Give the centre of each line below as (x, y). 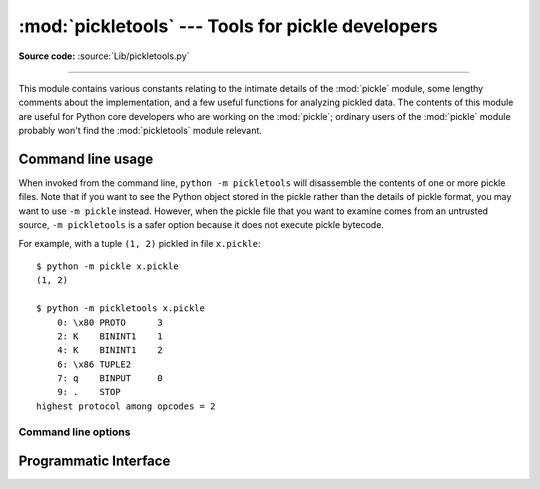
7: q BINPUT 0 (110, 378)
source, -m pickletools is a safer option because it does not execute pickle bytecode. (201, 225)
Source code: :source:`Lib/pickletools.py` (104, 56)
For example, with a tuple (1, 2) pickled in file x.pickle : (139, 243)
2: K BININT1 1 (110, 336)
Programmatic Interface (94, 461)
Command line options (74, 432)
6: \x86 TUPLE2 (94, 364)
